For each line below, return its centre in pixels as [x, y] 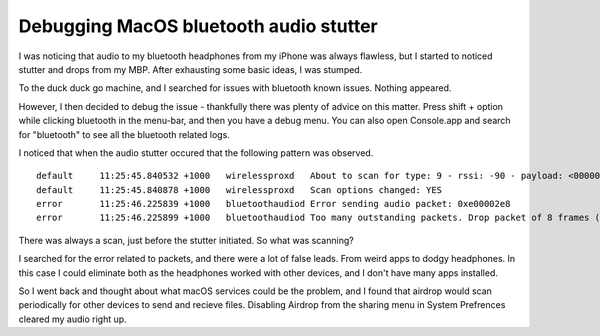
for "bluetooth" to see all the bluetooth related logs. [124, 134]
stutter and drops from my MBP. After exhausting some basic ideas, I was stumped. [190, 69]
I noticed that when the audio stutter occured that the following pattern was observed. [196, 152]
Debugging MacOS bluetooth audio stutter [198, 26]
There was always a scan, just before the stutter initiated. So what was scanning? [186, 240]
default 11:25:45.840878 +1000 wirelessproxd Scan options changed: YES [239, 189]
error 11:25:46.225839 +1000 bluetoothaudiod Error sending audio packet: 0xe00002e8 [273, 204]
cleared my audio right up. [72, 319]
